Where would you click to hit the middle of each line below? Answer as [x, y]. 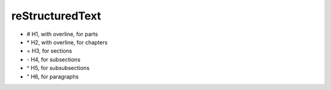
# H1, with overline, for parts [62, 34]
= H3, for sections [49, 51]
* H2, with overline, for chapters [67, 42]
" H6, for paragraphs [53, 77]
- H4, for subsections [54, 59]
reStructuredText [56, 16]
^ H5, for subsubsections [58, 68]
